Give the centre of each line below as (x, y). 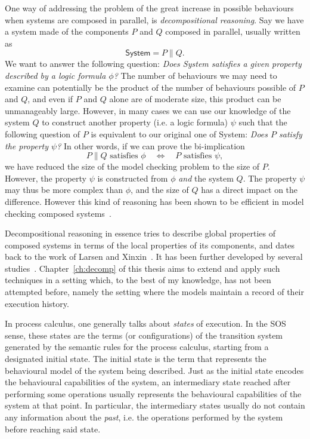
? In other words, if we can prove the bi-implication (151, 145)
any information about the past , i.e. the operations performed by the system (144, 417)
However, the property (46, 178)
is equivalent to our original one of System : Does (179, 133)
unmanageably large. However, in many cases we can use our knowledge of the (148, 110)
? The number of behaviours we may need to (195, 75)
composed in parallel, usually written (233, 31)
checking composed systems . (58, 213)
